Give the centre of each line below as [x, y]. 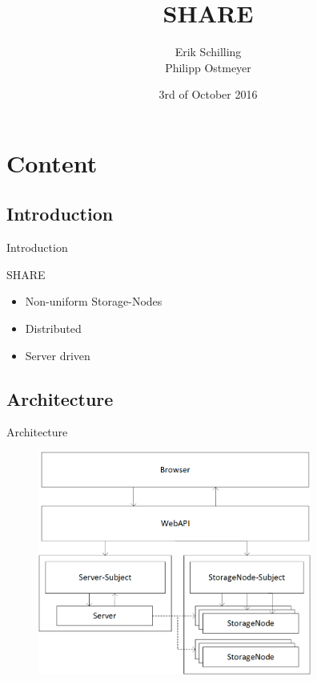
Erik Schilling [208, 52]
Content [52, 162]
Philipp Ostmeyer [208, 67]
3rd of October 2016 [208, 94]
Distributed [53, 328]
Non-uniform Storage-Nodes [94, 301]
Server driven [58, 355]
